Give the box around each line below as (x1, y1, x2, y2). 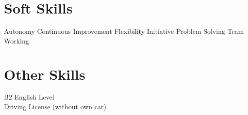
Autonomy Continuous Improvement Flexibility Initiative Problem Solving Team (4, 26, 244, 36)
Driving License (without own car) (4, 101, 106, 112)
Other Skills (4, 64, 85, 84)
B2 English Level (4, 92, 54, 102)
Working (4, 35, 29, 45)
